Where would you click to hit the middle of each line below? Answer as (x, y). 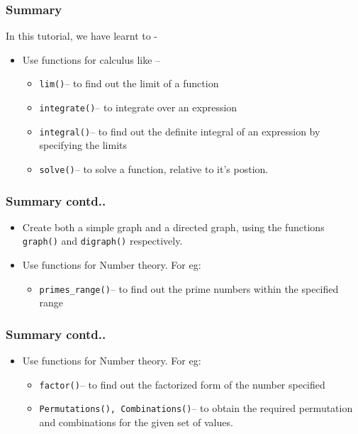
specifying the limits (83, 145)
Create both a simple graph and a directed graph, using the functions (173, 227)
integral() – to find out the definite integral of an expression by (180, 131)
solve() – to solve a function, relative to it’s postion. (154, 168)
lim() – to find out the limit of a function (129, 83)
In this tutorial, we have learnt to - (82, 36)
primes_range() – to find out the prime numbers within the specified (189, 288)
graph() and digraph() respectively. (102, 241)
